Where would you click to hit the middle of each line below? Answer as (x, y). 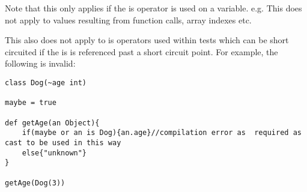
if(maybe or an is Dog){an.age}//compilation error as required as (162, 133)
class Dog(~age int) (46, 82)
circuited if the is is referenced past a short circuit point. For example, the (141, 51)
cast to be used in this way (63, 142)
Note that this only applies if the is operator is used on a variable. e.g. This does (153, 8)
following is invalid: (40, 63)
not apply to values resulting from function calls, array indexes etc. (128, 19)
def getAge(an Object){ (52, 123)
